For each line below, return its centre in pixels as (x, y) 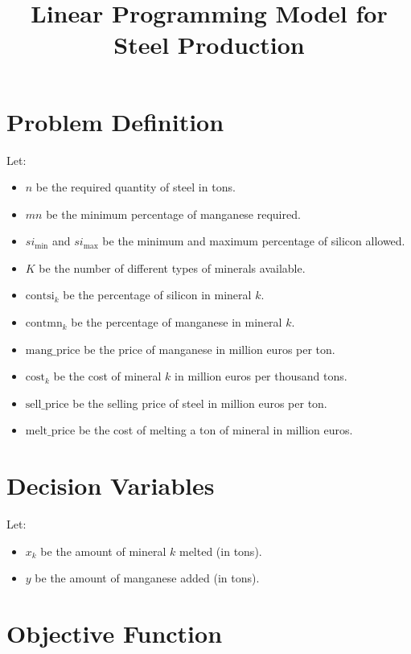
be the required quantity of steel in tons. (136, 187)
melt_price (50, 432)
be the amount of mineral (103, 551)
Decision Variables (111, 485)
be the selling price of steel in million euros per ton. (200, 403)
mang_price (53, 350)
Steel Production (209, 45)
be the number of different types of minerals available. (172, 267)
